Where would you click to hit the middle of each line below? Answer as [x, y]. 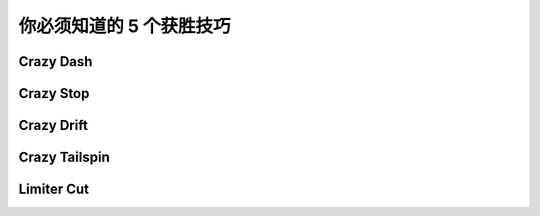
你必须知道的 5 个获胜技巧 [124, 26]
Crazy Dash [55, 61]
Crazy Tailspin [64, 157]
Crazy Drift [53, 125]
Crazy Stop [54, 93]
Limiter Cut [54, 189]
